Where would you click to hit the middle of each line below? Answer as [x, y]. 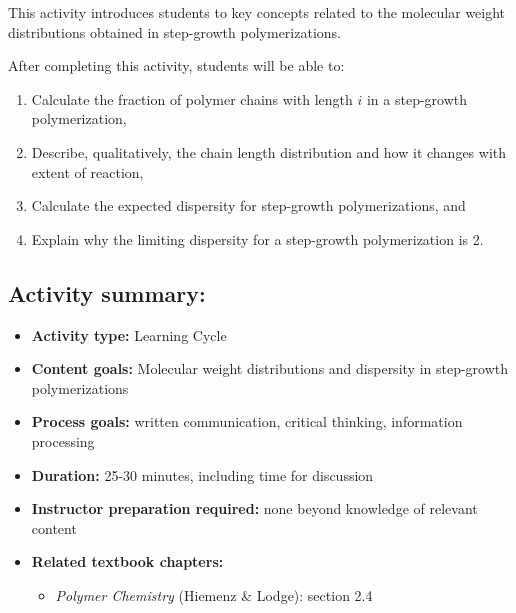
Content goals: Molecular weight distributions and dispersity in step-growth [270, 368]
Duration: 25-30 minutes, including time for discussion [202, 474]
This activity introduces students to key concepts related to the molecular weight [257, 12]
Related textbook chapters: [127, 561]
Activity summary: [107, 292]
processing [63, 440]
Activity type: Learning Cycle [129, 334]
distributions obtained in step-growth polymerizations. [174, 31]
